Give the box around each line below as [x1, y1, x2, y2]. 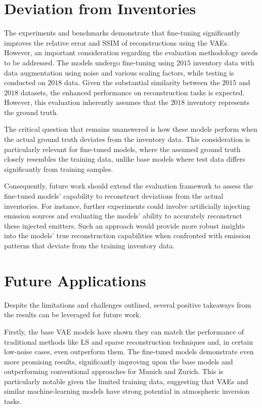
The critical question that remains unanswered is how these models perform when [4, 124, 257, 134]
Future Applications [4, 270, 146, 290]
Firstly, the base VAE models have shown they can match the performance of [4, 326, 244, 337]
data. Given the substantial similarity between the [64, 77, 220, 88]
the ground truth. [4, 106, 59, 117]
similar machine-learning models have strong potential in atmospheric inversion [4, 386, 250, 396]
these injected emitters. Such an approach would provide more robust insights [4, 220, 245, 231]
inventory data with [193, 57, 254, 67]
